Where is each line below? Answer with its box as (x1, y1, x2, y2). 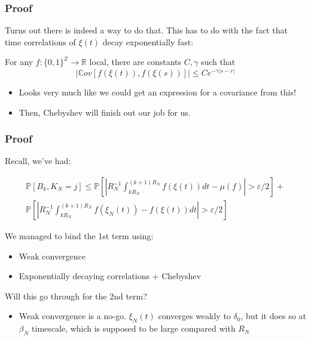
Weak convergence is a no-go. (19, 310, 126, 322)
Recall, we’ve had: (5, 154, 71, 167)
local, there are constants (89, 55, 182, 68)
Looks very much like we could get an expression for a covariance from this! (19, 86, 296, 98)
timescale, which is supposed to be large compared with (32, 322, 236, 335)
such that (200, 55, 236, 68)
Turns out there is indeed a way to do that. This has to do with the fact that (5, 24, 288, 36)
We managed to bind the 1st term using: (5, 230, 154, 242)
